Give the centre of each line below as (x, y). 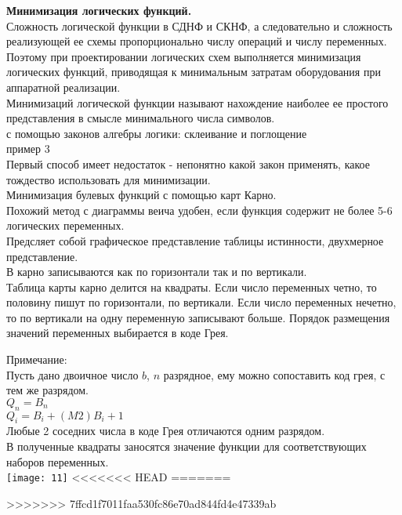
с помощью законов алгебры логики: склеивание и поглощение (157, 133)
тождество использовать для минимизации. (109, 179)
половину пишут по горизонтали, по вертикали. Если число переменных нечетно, (201, 302)
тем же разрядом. (48, 390)
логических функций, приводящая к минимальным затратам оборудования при (194, 72)
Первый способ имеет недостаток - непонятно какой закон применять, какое (188, 163)
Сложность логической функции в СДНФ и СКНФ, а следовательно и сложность (199, 25)
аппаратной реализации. (63, 87)
